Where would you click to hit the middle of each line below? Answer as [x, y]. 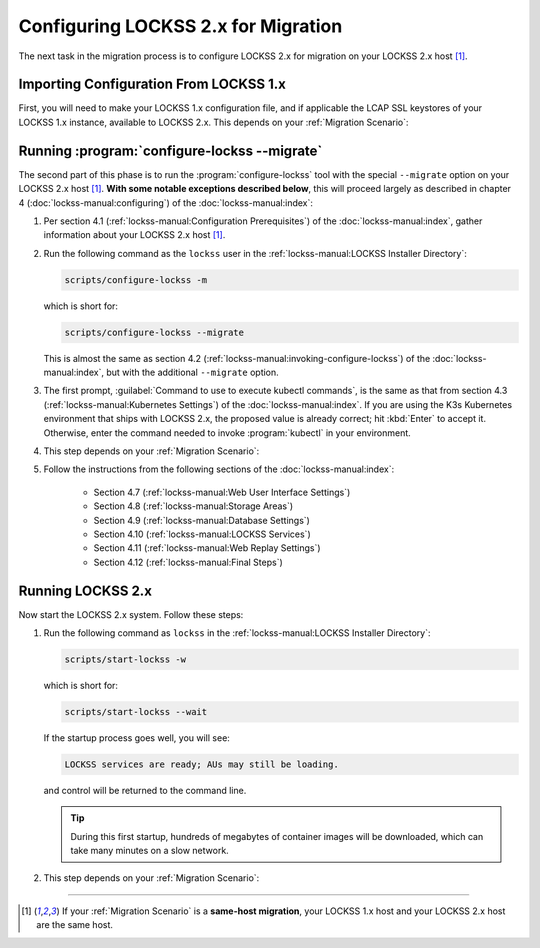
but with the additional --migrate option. [192, 372]
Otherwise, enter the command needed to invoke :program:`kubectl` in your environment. [227, 432]
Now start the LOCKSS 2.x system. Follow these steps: [131, 614]
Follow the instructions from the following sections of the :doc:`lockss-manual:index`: [219, 469]
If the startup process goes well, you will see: [136, 737]
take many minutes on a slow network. [149, 851]
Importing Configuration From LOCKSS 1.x [152, 84]
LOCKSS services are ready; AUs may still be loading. [201, 764]
